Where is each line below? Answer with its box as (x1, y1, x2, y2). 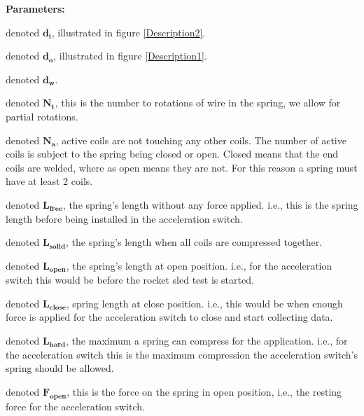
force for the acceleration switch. (6, 398, 145, 413)
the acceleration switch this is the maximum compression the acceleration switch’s (6, 347, 358, 361)
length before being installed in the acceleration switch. (6, 211, 243, 226)
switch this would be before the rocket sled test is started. (6, 272, 254, 287)
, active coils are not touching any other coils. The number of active (55, 132, 346, 147)
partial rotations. (6, 109, 78, 123)
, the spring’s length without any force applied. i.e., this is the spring (62, 197, 358, 212)
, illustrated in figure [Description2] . (51, 25, 206, 39)
